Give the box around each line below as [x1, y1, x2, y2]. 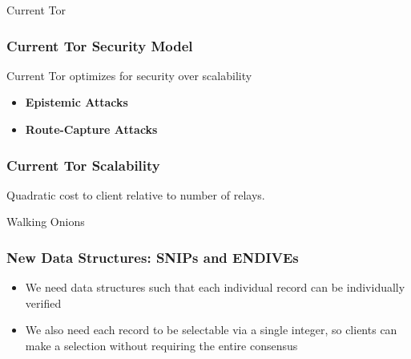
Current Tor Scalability [6, 155, 160, 175]
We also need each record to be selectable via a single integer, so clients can [25, 321, 397, 338]
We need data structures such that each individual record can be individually [25, 279, 405, 296]
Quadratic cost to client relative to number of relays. [6, 186, 265, 203]
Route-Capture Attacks [25, 121, 158, 137]
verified [25, 294, 62, 311]
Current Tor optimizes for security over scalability [6, 67, 252, 83]
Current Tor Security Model [6, 35, 193, 55]
